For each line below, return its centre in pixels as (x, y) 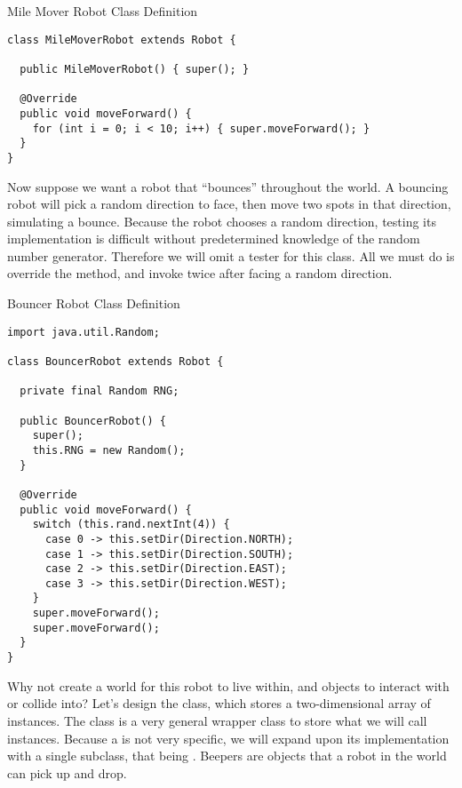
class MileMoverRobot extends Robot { (122, 40)
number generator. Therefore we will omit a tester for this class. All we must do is (231, 255)
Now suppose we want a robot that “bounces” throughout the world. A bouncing (228, 186)
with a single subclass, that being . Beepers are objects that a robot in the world (227, 756)
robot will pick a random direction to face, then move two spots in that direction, (229, 204)
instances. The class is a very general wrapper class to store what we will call (217, 720)
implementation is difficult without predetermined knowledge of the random (214, 239)
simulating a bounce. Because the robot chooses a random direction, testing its (222, 221)
